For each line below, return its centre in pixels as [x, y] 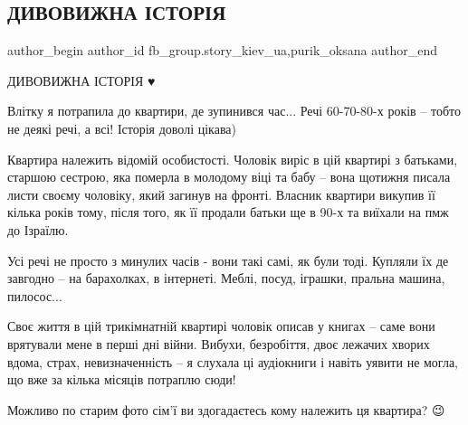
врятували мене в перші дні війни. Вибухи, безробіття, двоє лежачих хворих [219, 343]
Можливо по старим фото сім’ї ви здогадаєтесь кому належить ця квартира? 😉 [226, 409]
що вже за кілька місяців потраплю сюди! [122, 379]
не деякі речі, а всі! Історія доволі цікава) [122, 128]
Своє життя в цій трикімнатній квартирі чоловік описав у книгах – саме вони [221, 326]
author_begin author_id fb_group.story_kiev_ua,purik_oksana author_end [222, 50]
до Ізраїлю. [38, 229]
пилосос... [35, 295]
